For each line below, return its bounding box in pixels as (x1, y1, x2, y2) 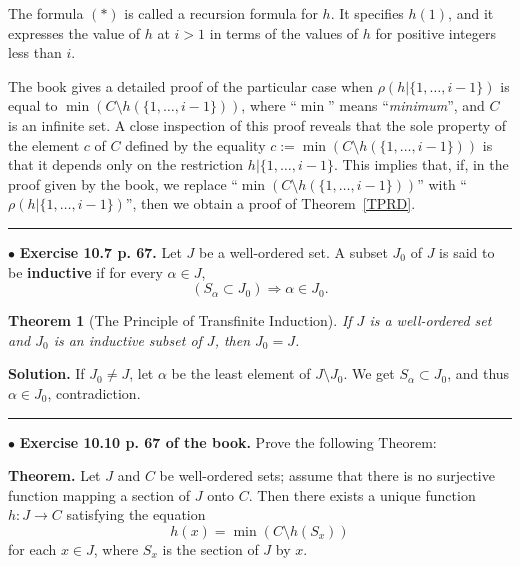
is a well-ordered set (369, 310, 492, 331)
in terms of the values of (209, 22, 359, 43)
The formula (8, 3, 84, 23)
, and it (448, 3, 494, 23)
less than (8, 42, 62, 63)
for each (8, 538, 57, 559)
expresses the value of (8, 22, 141, 43)
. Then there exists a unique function (248, 484, 476, 505)
